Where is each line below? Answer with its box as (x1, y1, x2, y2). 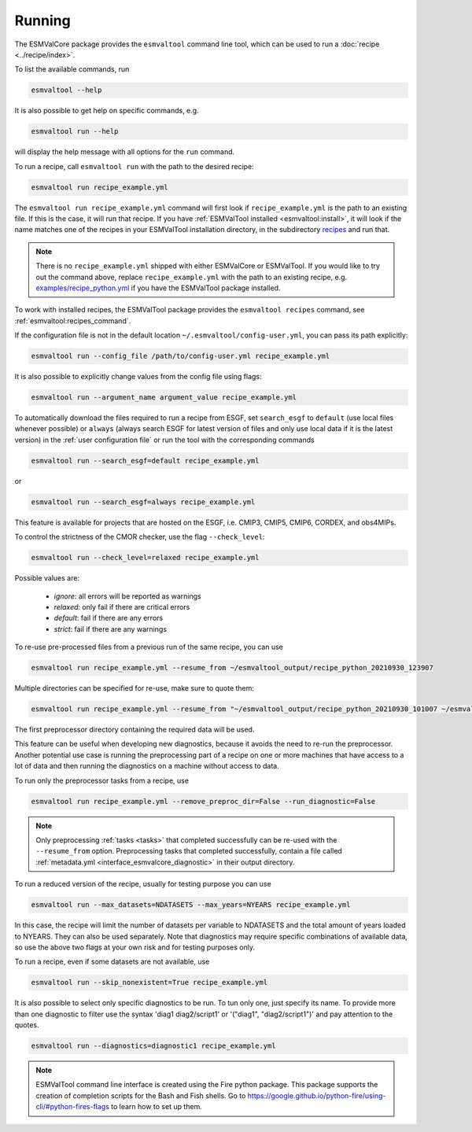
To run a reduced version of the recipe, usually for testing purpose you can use (14, 879, 271, 889)
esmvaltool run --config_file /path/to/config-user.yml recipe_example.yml (31, 352, 330, 361)
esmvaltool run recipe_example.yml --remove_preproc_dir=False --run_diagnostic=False (31, 797, 376, 806)
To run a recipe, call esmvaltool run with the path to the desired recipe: (14, 161, 255, 171)
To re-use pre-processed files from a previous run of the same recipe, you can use (14, 642, 283, 652)
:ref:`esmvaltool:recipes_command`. (14, 315, 131, 326)
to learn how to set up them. (110, 1102, 202, 1112)
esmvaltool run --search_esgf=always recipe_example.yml (31, 497, 256, 507)
